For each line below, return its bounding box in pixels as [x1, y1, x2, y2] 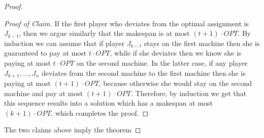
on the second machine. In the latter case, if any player [76, 57, 248, 68]
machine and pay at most [4, 87, 83, 98]
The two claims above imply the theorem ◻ [4, 124, 141, 135]
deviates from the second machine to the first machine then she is [41, 67, 246, 78]
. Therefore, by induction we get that [131, 87, 247, 98]
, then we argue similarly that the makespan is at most [19, 28, 190, 38]
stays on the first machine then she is [144, 37, 260, 48]
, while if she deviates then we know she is [110, 48, 242, 58]
